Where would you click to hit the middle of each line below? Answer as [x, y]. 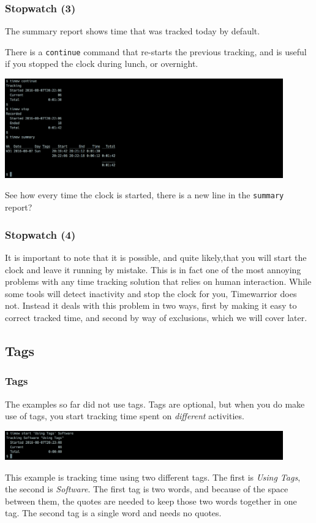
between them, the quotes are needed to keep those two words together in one [151, 501]
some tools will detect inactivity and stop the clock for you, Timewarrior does [151, 293]
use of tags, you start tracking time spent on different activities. [125, 416]
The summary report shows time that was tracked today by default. [133, 31]
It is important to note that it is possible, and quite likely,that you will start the [156, 257]
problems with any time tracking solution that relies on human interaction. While [158, 281]
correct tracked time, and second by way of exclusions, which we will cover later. [156, 317]
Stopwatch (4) [40, 234]
